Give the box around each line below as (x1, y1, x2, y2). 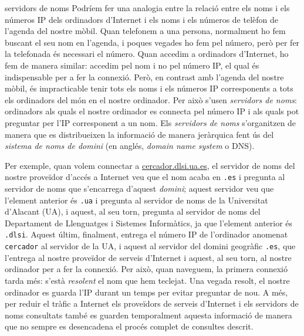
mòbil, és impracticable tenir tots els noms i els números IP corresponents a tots (5, 82, 293, 94)
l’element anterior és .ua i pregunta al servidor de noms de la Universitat (5, 194, 268, 206)
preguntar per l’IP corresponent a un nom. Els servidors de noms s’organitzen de (5, 116, 296, 128)
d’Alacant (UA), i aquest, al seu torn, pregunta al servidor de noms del (5, 205, 261, 218)
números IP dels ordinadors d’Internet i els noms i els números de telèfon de (5, 13, 279, 25)
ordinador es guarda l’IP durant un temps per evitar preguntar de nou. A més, (5, 286, 288, 298)
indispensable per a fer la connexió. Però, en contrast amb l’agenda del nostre (5, 70, 284, 83)
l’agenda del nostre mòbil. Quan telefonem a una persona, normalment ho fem (5, 25, 286, 37)
